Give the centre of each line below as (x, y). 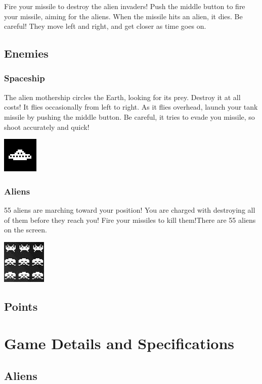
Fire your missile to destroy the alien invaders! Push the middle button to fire (125, 6)
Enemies (26, 53)
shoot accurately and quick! (47, 127)
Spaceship (25, 78)
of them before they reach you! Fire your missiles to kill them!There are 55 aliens (130, 220)
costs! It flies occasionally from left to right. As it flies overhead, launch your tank (131, 107)
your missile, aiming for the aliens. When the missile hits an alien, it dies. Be (123, 16)
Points (21, 306)
